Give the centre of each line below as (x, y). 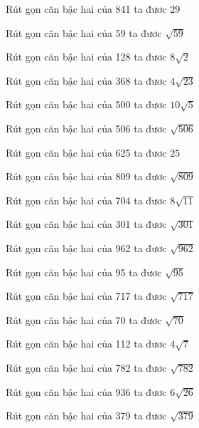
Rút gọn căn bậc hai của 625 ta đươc (86, 152)
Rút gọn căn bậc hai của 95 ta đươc (84, 272)
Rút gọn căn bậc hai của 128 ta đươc (86, 57)
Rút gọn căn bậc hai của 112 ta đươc (86, 344)
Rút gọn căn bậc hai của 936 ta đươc (86, 391)
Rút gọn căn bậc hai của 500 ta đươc (86, 104)
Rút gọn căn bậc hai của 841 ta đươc (86, 9)
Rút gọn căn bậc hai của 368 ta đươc (86, 80)
